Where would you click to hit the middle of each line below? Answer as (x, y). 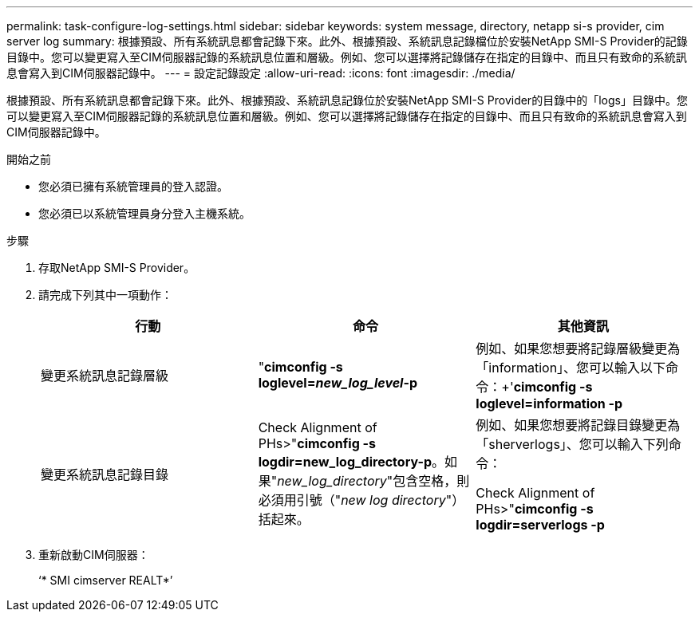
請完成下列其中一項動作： (105, 295)
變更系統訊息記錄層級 (105, 376)
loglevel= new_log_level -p (338, 383)
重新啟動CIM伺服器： (94, 555)
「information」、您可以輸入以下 (571, 368)
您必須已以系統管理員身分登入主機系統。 (144, 213)
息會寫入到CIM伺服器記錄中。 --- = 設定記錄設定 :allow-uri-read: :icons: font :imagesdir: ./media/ (261, 73)
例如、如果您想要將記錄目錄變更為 (578, 425)
